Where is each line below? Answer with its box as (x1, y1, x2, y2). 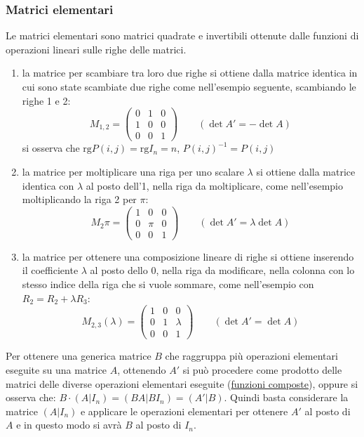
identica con (22, 178, 74, 193)
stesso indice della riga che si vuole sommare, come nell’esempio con (22, 277, 314, 292)
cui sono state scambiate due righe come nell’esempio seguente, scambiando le (22, 79, 356, 93)
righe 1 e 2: (22, 93, 71, 107)
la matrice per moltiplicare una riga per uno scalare (22, 164, 244, 178)
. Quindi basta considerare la (224, 390, 349, 405)
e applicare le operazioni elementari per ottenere (80, 403, 288, 418)
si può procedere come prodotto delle (182, 363, 342, 377)
